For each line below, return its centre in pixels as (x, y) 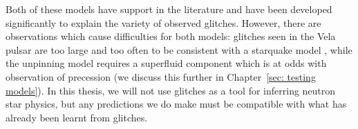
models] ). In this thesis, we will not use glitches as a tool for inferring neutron (171, 90)
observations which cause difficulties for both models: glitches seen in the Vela (171, 36)
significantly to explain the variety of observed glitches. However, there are (163, 22)
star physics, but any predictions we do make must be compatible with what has (176, 104)
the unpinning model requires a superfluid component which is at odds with (166, 63)
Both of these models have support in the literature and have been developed (169, 9)
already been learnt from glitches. (77, 117)
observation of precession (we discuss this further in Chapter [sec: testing (161, 76)
